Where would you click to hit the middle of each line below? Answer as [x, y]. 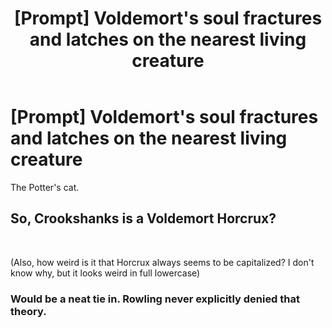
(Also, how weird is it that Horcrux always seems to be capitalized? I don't [162, 262]
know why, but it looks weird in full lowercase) [105, 273]
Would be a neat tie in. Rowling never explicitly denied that [155, 299]
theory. [28, 311]
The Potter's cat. [45, 187]
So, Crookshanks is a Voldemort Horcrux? [143, 218]
